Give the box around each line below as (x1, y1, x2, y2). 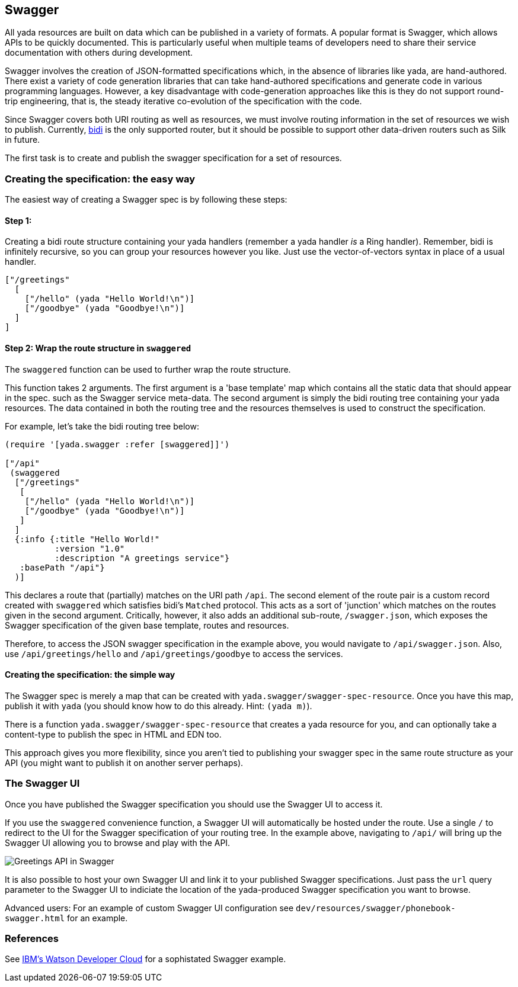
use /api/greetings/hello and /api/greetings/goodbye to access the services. (5, 648, 343, 659)
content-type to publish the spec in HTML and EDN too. (5, 729, 222, 739)
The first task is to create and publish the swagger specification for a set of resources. (5, 153, 342, 164)
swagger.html (5, 913, 65, 923)
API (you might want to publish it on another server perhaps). (5, 757, 244, 768)
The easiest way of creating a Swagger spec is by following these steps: (5, 194, 287, 205)
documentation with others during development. (5, 47, 193, 58)
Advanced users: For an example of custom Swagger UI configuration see (5, 902, 294, 913)
